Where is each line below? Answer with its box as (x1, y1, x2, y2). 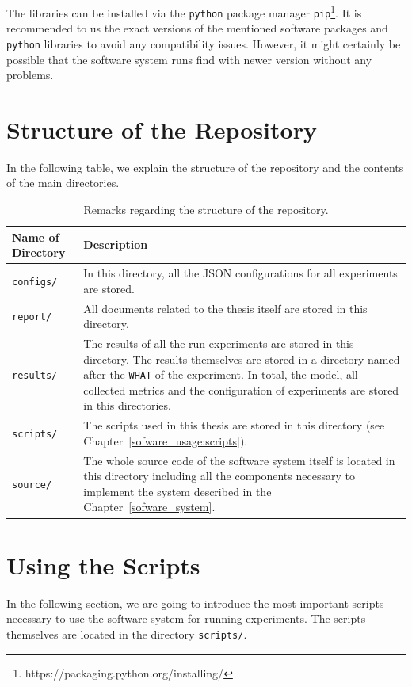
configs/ (12, 276, 58, 288)
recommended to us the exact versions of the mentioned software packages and (6, 20, 388, 36)
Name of (12, 228, 59, 245)
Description (83, 236, 148, 253)
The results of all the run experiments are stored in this (83, 334, 354, 351)
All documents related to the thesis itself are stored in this (83, 300, 368, 316)
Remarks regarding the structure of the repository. (83, 201, 329, 218)
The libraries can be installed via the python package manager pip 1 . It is (6, 2, 362, 21)
